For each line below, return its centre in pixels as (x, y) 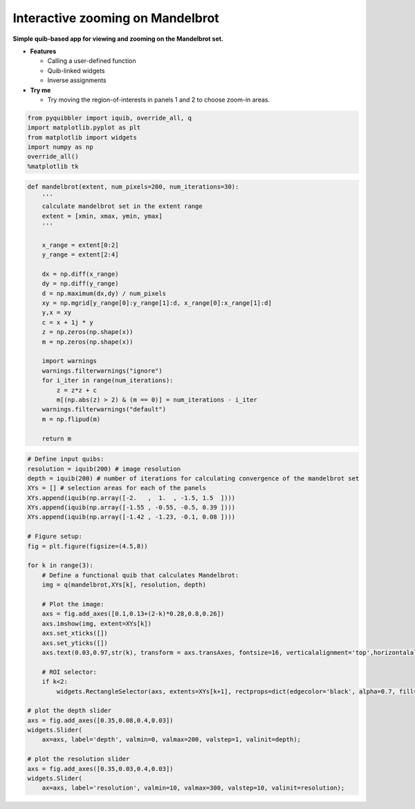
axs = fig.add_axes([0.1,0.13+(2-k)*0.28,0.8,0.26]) (133, 614)
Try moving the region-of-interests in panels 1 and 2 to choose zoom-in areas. (158, 100)
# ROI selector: (69, 672)
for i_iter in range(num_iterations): (108, 381)
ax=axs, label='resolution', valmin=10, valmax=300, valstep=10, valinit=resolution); (193, 788)
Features (43, 51)
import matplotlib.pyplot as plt (84, 128)
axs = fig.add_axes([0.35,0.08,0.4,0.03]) (100, 720)
